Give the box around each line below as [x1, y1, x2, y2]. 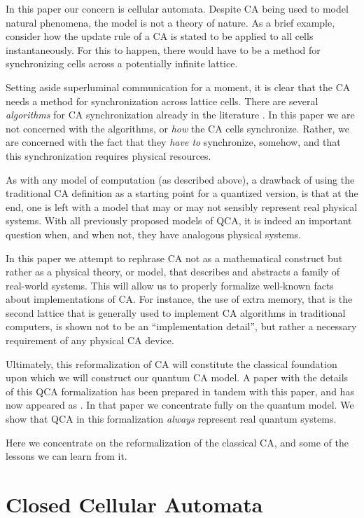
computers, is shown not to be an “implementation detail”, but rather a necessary [6, 319, 357, 334]
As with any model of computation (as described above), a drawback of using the [6, 172, 355, 186]
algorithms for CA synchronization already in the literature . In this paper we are [6, 107, 355, 122]
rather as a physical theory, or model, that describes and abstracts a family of [6, 264, 340, 279]
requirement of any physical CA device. [6, 333, 174, 348]
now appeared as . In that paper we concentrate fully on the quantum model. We [6, 397, 354, 412]
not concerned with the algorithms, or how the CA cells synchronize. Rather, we [6, 121, 349, 135]
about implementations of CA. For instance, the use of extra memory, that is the [6, 292, 353, 306]
